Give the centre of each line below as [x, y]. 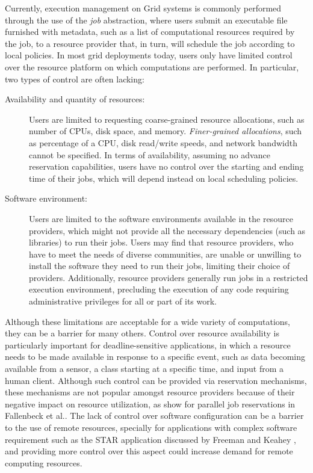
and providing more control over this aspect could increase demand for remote [149, 451]
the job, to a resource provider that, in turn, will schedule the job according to [150, 43]
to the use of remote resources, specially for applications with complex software [151, 427]
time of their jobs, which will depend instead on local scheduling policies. [164, 178]
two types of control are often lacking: [75, 79]
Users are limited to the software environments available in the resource [161, 218]
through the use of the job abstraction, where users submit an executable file [146, 20]
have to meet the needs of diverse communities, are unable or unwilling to [165, 254]
